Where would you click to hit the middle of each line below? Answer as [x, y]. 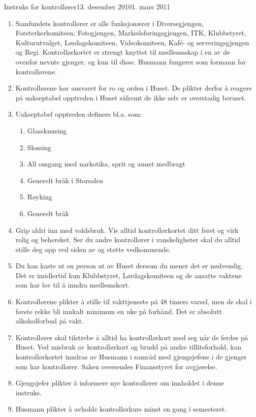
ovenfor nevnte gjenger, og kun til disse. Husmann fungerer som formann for [131, 61]
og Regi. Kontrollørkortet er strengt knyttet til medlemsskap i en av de [123, 52]
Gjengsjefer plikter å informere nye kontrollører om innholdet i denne [120, 383]
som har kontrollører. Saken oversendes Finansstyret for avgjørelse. [116, 366]
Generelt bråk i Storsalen [65, 180]
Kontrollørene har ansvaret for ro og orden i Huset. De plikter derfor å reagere [134, 88]
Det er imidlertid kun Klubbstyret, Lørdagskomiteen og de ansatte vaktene [128, 275]
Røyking [40, 197]
